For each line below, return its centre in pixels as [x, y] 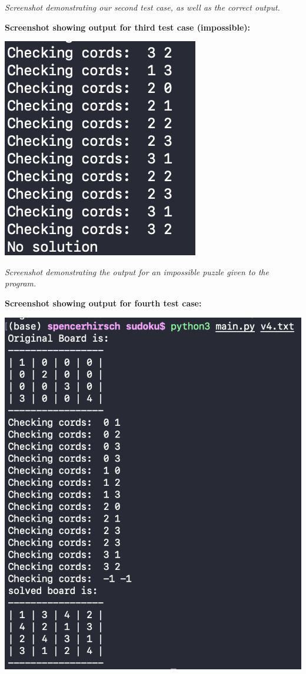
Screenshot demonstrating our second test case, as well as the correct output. [142, 7]
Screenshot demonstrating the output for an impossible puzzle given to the [137, 271]
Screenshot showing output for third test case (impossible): [128, 27]
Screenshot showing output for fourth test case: [103, 303]
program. [21, 283]
